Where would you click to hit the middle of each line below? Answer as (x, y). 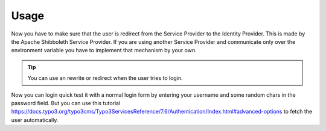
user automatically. (35, 120)
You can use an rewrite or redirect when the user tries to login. (105, 78)
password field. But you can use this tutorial (66, 103)
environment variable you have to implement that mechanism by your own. (104, 50)
